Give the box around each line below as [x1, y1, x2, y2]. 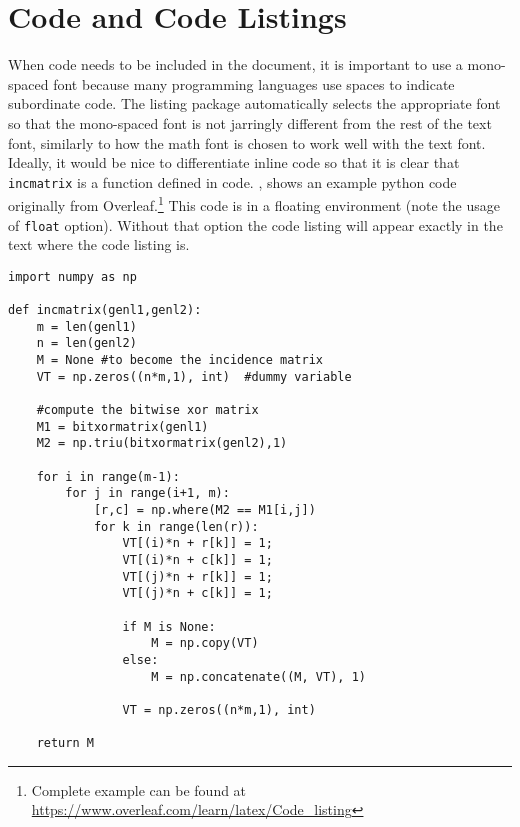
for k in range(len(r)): [93, 519, 259, 534]
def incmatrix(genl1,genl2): [8, 303, 202, 318]
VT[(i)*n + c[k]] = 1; [122, 553, 273, 567]
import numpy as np [8, 269, 137, 284]
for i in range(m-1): [36, 469, 180, 484]
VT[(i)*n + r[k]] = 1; [122, 536, 273, 551]
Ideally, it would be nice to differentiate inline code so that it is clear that [8, 152, 460, 173]
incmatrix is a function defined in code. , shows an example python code [8, 171, 457, 192]
